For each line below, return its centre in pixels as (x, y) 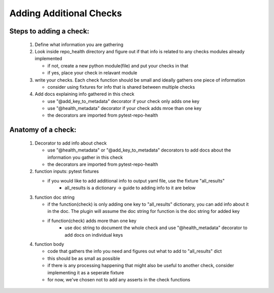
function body (49, 244)
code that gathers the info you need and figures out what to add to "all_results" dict (135, 251)
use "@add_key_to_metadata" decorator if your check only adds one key (124, 101)
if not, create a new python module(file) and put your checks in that (118, 65)
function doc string (55, 197)
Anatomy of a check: (43, 130)
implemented (48, 59)
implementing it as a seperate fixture (86, 272)
